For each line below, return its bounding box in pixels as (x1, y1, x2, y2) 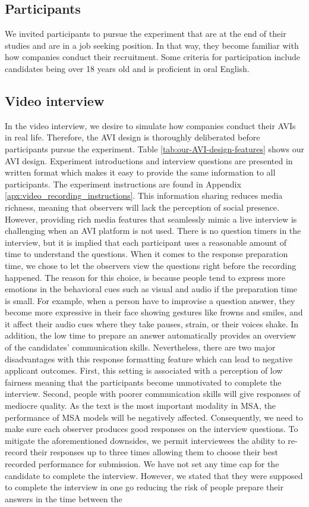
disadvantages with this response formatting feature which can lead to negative (5, 352, 293, 365)
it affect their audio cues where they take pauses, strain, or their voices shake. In (5, 317, 299, 330)
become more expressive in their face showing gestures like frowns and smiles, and (5, 306, 303, 318)
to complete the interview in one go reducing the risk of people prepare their (5, 481, 283, 493)
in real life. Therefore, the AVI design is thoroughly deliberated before (5, 131, 260, 143)
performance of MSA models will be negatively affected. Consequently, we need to (5, 411, 303, 423)
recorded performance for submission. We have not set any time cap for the (5, 458, 279, 470)
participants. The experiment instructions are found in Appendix (5, 177, 241, 190)
